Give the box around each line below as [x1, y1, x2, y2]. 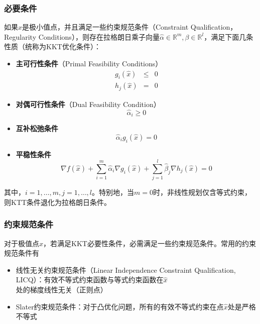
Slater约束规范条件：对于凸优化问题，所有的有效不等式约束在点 [16, 301, 224, 311]
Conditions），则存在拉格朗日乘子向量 [38, 31, 160, 42]
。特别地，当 [92, 187, 135, 197]
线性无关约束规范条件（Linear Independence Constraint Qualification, [16, 264, 236, 275]
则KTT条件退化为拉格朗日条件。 [4, 196, 111, 207]
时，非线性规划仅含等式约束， [153, 187, 251, 197]
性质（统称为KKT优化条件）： [4, 41, 101, 52]
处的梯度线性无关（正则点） [16, 284, 107, 295]
